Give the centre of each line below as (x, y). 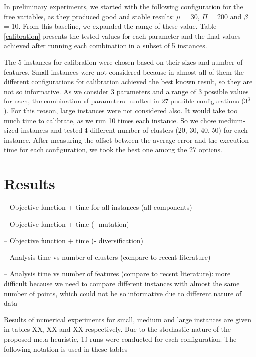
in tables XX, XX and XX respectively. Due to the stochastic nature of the (118, 329)
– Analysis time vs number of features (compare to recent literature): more (117, 274)
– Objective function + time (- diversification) (74, 240)
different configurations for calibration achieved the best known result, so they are (128, 81)
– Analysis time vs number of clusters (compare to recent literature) (107, 257)
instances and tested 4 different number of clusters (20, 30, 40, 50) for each (134, 130)
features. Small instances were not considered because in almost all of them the (124, 72)
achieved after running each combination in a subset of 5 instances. (106, 45)
